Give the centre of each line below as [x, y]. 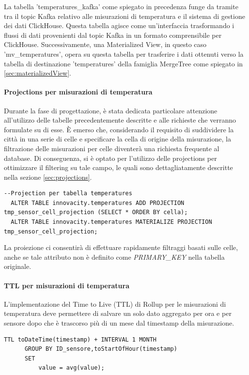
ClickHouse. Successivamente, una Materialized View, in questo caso [105, 44]
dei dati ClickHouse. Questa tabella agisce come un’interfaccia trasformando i [119, 25]
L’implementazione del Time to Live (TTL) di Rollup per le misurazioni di [115, 304]
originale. [18, 266]
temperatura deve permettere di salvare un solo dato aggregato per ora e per [118, 313]
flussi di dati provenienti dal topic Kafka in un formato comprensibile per [113, 35]
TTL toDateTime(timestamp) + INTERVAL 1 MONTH [80, 339]
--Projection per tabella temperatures [68, 194]
